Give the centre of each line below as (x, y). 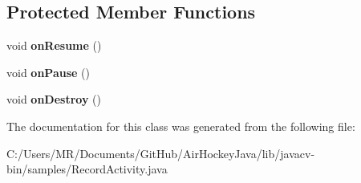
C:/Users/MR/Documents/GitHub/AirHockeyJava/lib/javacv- (161, 153)
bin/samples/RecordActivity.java (87, 169)
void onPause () (48, 72)
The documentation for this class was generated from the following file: (181, 126)
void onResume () (54, 45)
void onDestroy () (54, 99)
